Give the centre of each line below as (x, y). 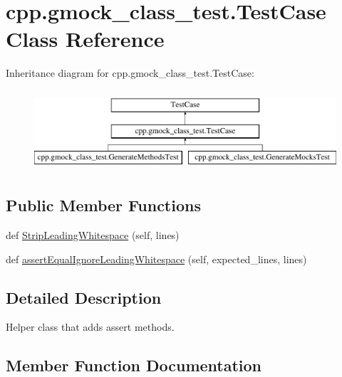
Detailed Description (84, 297)
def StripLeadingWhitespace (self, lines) (93, 235)
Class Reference (85, 39)
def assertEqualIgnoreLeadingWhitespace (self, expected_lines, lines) (156, 259)
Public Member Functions (103, 205)
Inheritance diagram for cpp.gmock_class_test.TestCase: (130, 73)
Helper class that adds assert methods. (90, 327)
